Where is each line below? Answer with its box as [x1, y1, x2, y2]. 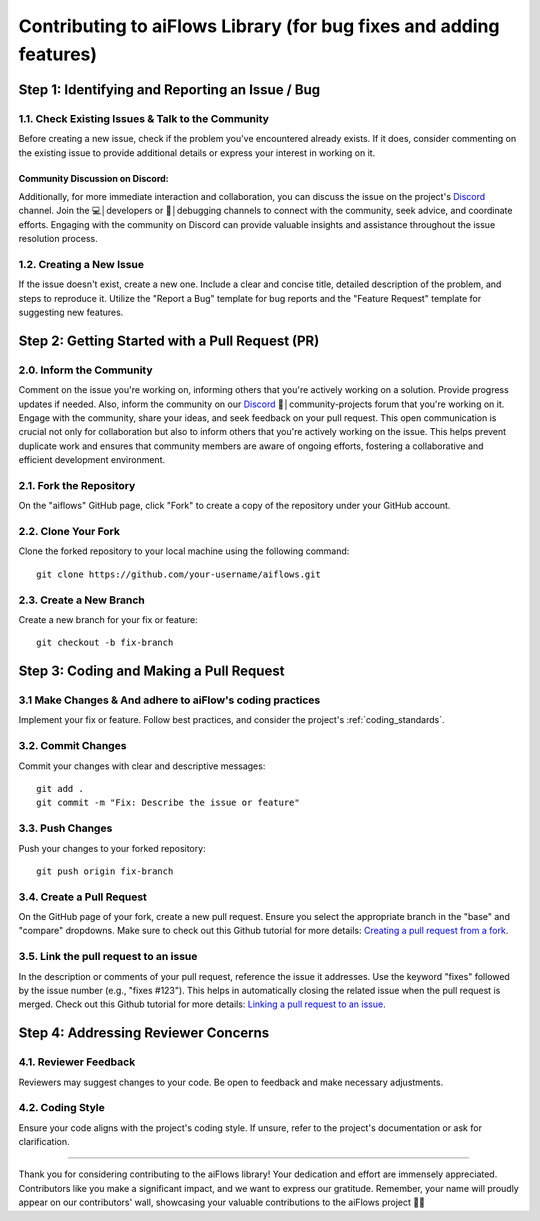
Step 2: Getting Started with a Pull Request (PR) [18, 332, 320, 349]
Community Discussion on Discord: [18, 172, 169, 184]
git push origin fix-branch [36, 865, 174, 877]
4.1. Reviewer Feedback [18, 1055, 136, 1069]
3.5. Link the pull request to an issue [18, 950, 198, 964]
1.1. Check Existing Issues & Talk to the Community [18, 111, 270, 125]
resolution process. [18, 233, 99, 245]
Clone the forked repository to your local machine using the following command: [18, 545, 350, 557]
